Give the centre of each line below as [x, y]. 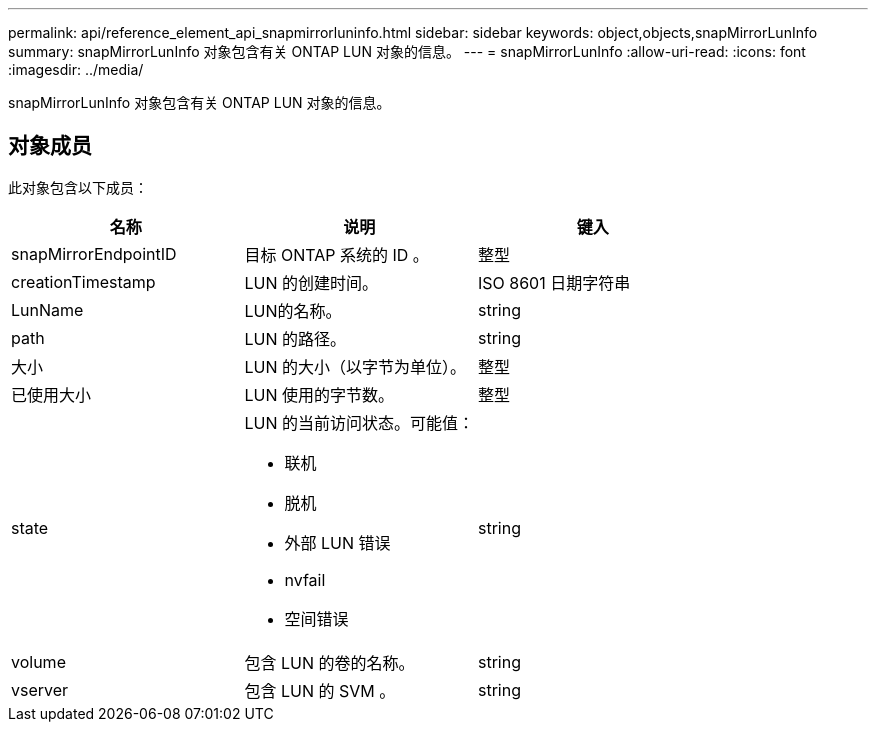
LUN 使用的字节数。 [319, 394]
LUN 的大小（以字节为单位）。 [355, 366]
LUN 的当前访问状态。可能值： [359, 422]
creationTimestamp [83, 281]
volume [38, 661]
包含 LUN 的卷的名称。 [329, 662]
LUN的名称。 [293, 310]
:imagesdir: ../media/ [76, 69]
